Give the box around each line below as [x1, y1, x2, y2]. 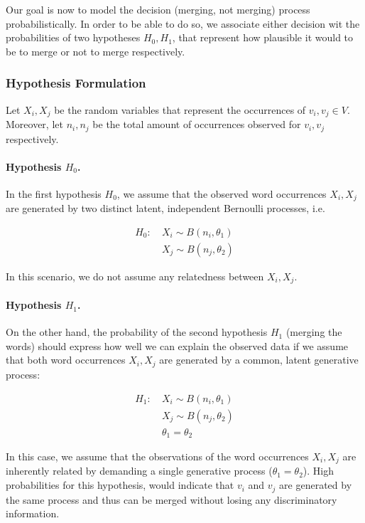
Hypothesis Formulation [6, 74, 146, 92]
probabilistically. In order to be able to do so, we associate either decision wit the [6, 16, 360, 31]
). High [303, 463, 334, 478]
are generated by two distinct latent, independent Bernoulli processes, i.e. [6, 201, 325, 216]
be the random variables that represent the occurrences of [54, 102, 306, 117]
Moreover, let [6, 117, 63, 132]
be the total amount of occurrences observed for [92, 117, 301, 132]
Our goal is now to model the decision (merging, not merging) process [6, 2, 310, 16]
